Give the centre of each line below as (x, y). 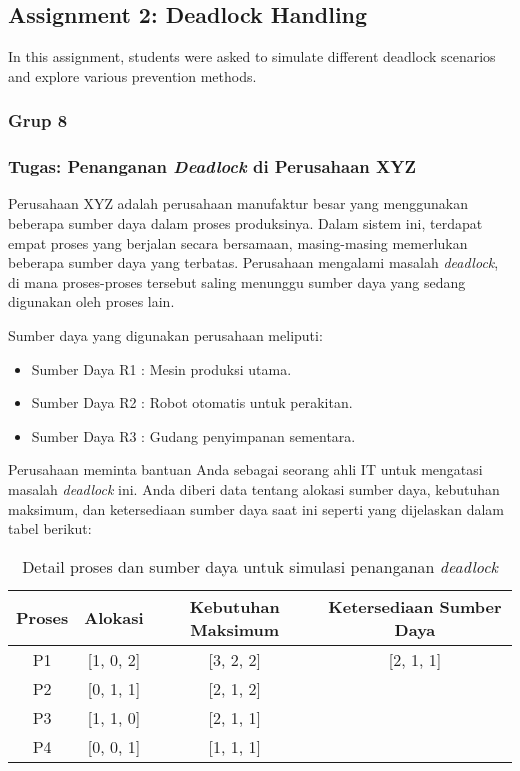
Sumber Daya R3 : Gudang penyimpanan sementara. (193, 435)
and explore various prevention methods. (132, 75)
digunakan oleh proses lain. (91, 301)
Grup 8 (38, 120)
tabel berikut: (50, 528)
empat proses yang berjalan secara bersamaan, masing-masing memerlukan (238, 242)
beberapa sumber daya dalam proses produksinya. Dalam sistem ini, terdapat (245, 223)
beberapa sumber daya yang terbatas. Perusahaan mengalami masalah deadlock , (253, 262)
